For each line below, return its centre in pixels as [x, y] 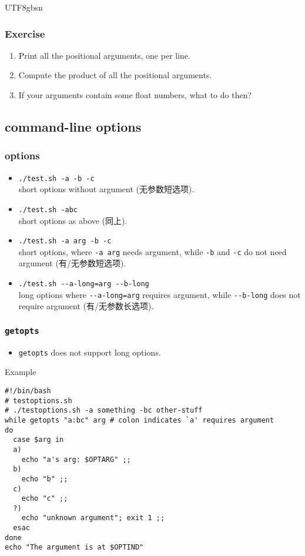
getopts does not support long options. [90, 352]
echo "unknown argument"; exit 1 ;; [93, 518]
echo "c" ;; [45, 499]
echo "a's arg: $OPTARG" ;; [76, 459]
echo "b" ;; [45, 479]
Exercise [25, 33]
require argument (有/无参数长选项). [86, 306]
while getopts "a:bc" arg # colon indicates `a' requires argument [140, 420]
